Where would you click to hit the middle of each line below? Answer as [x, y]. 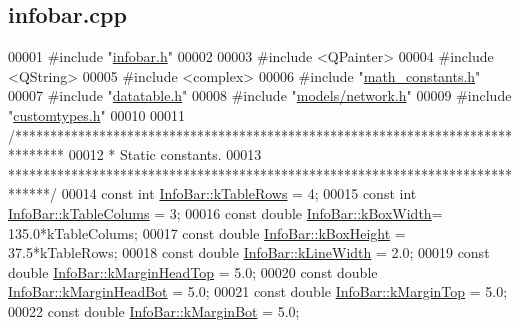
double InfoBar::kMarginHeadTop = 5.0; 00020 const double [193, 271]
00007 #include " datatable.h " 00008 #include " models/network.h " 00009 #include [260, 95]
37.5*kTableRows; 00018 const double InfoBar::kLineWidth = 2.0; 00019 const [249, 252]
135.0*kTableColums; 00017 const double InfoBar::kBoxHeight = [207, 232]
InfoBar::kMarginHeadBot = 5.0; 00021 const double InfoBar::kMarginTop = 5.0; [258, 291]
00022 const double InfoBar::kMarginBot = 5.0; [154, 310]
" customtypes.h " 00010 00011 [97, 114]
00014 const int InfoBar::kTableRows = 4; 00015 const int [239, 193]
